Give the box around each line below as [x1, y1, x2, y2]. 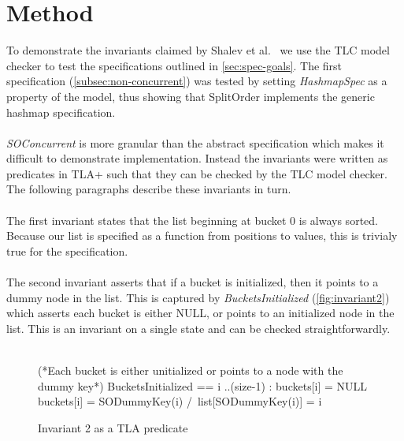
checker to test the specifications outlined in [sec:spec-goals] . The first [6, 57, 343, 73]
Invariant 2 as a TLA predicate [38, 419, 188, 435]
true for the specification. [6, 242, 128, 259]
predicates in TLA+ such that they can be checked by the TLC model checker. [6, 165, 387, 181]
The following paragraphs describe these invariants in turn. [6, 181, 291, 197]
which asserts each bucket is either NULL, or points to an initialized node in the [6, 305, 395, 321]
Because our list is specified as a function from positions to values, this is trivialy [6, 227, 398, 244]
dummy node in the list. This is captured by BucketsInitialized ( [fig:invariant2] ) [6, 289, 390, 305]
